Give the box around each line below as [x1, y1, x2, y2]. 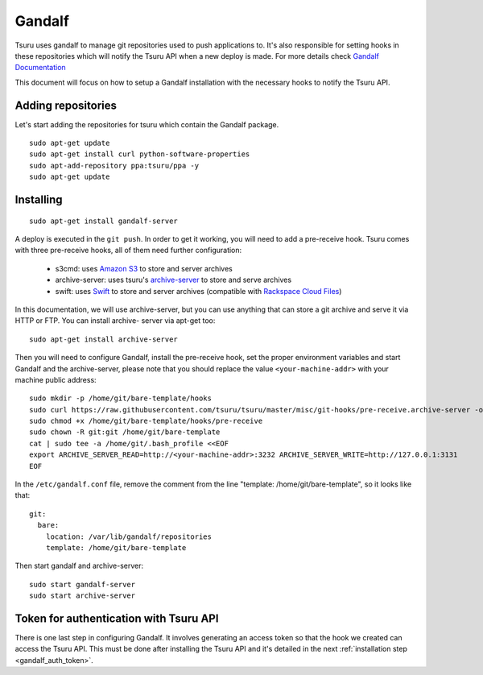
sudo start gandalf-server [29, 580, 136, 589]
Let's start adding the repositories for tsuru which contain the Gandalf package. [14, 119, 279, 129]
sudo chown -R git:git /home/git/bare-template [29, 428, 221, 437]
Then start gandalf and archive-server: [14, 561, 144, 571]
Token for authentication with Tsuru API [14, 611, 219, 625]
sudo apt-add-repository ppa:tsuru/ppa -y [29, 161, 200, 170]
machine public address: [14, 375, 97, 384]
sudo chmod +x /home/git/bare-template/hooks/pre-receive [29, 416, 263, 426]
